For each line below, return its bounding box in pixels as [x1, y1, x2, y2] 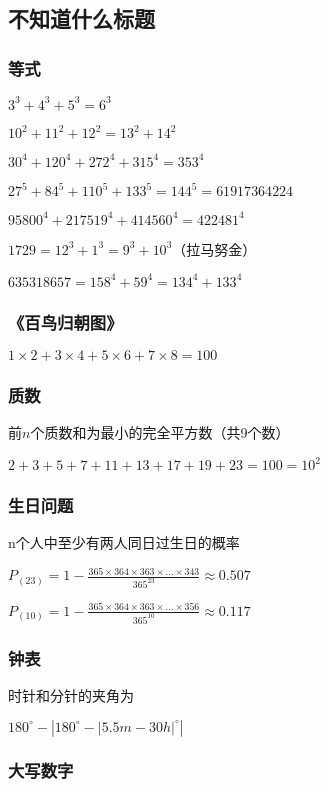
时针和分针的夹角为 [8, 684, 134, 705]
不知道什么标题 [8, 3, 155, 34]
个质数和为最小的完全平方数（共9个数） [30, 422, 290, 443]
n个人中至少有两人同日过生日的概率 [8, 532, 240, 553]
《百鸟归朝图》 [8, 309, 123, 334]
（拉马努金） [172, 238, 257, 259]
